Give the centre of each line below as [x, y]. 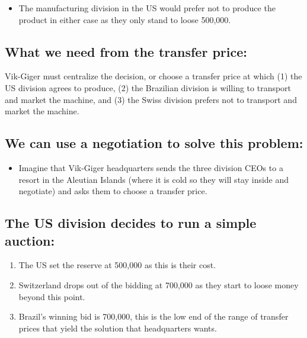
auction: [30, 240]
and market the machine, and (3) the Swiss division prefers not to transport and [151, 99]
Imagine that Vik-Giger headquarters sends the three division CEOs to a [151, 167]
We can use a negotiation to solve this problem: [154, 143]
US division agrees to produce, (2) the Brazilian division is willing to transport [148, 87]
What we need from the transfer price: [126, 51]
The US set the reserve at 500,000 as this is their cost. [117, 265]
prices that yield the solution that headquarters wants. [118, 328]
